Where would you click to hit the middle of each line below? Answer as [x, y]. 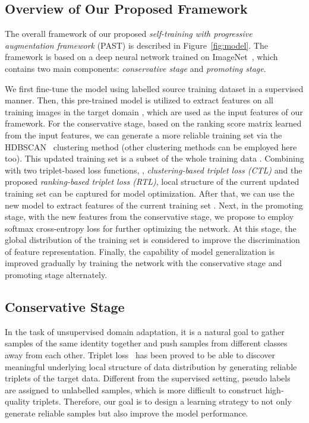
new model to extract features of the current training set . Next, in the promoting [154, 205]
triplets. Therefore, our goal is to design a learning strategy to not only [162, 401]
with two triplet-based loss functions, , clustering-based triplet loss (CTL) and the [154, 170]
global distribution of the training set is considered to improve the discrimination [152, 240]
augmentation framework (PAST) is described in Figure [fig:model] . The [136, 45]
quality [18, 401]
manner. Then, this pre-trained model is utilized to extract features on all [139, 100]
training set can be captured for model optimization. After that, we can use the [150, 193]
